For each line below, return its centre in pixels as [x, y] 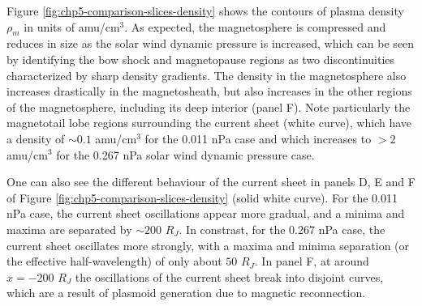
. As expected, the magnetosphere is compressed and [255, 26]
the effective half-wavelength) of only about [114, 261]
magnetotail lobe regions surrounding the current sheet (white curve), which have [209, 123]
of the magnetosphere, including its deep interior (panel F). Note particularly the [209, 106]
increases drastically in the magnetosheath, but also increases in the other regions [209, 91]
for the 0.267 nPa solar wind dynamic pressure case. [185, 154]
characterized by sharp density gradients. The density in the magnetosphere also [207, 75]
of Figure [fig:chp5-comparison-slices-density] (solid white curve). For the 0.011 [202, 197]
